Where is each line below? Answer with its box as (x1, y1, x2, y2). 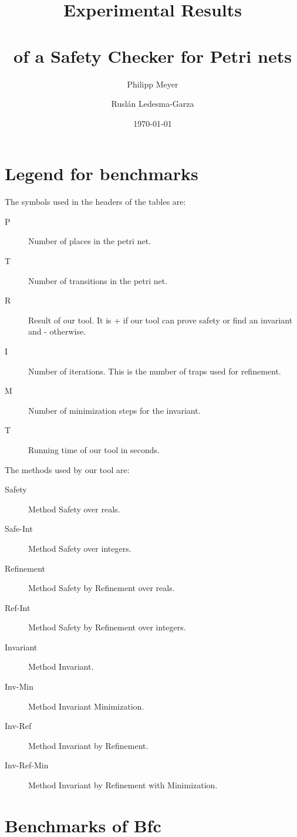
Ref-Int (5, 601, 31, 613)
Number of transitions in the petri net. (28, 274, 168, 286)
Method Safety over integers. (28, 542, 131, 554)
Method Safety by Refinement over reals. (28, 582, 175, 594)
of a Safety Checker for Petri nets (14, 43, 292, 67)
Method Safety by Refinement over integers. (28, 621, 186, 633)
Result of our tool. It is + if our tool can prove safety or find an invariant (28, 313, 293, 326)
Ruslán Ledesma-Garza (111, 97, 194, 110)
